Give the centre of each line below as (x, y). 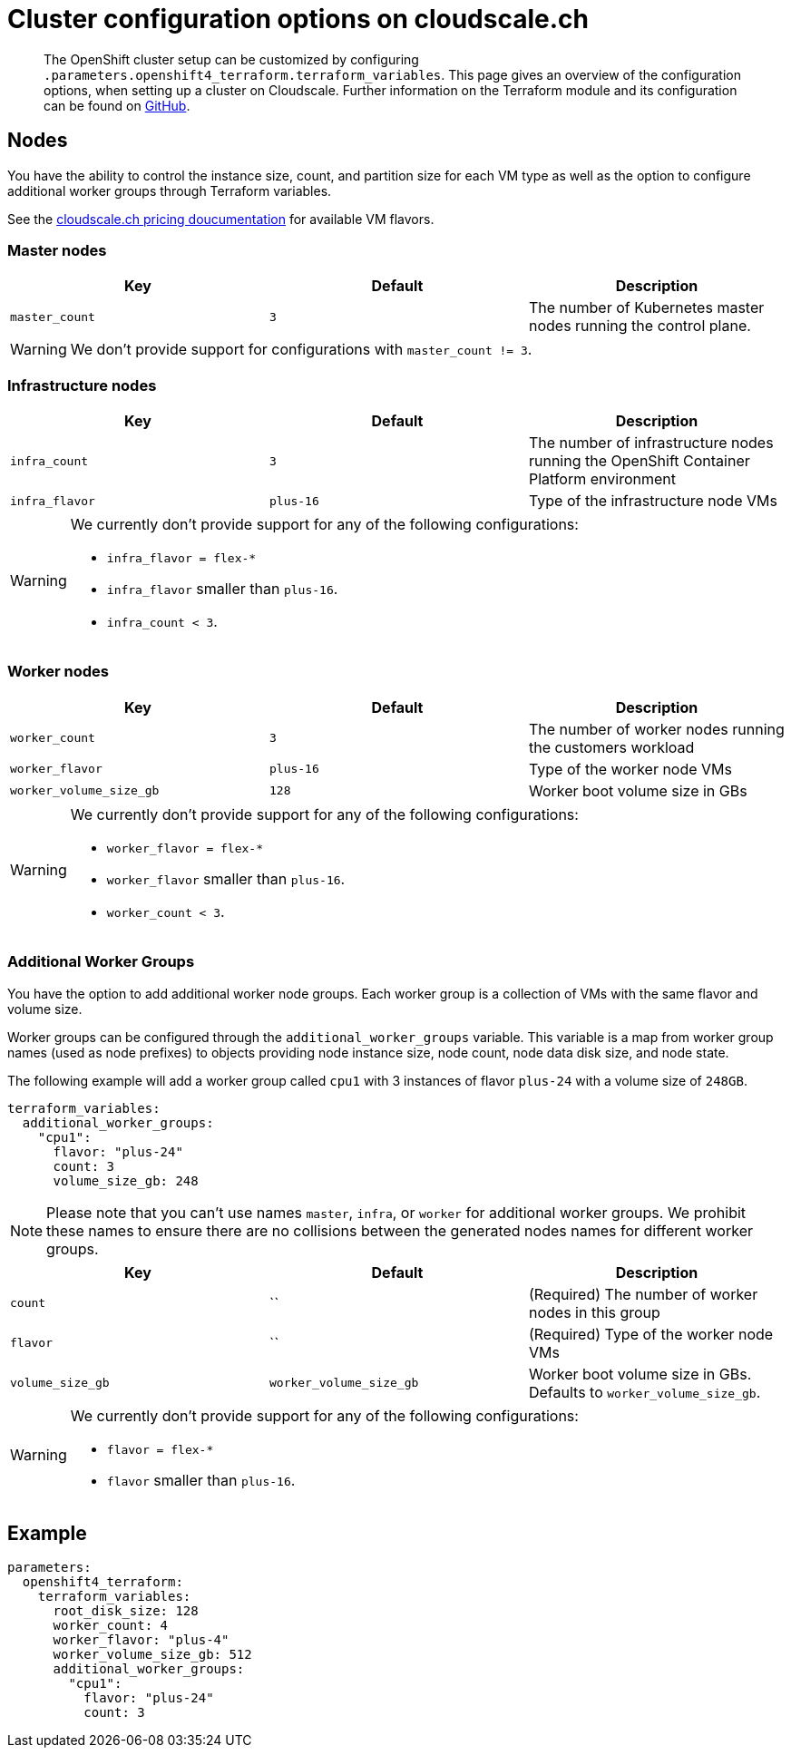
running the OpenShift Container (639, 461)
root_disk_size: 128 (126, 1611)
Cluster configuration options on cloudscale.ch (298, 19)
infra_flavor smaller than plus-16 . (222, 589)
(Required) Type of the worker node (651, 1334)
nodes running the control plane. (640, 326)
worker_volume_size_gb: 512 (152, 1655)
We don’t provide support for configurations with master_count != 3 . (301, 350)
